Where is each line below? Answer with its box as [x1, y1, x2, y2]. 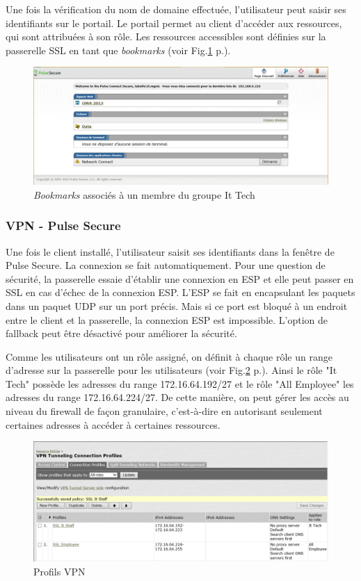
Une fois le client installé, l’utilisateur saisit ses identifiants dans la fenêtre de [6, 244, 335, 259]
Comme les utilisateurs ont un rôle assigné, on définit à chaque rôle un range [6, 349, 332, 363]
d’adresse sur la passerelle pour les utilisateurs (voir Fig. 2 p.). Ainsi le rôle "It [6, 363, 337, 377]
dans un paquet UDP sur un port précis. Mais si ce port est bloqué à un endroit [6, 298, 348, 313]
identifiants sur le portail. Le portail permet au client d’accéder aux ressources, [6, 15, 342, 30]
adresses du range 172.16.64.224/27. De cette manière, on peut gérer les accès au [6, 390, 349, 404]
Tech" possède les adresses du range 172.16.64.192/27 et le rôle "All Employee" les [6, 376, 354, 391]
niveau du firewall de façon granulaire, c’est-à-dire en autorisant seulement [6, 404, 323, 418]
